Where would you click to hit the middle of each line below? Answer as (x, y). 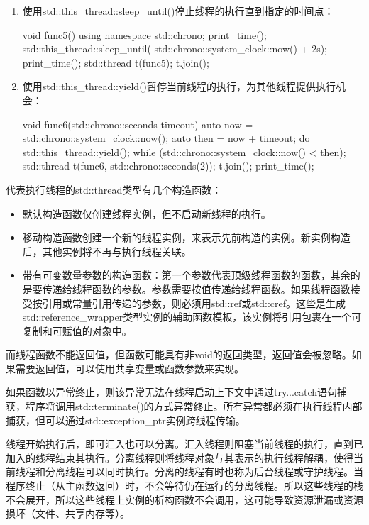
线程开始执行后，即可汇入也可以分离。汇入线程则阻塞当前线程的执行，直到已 (184, 444)
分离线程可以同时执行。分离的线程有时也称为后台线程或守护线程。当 (204, 471)
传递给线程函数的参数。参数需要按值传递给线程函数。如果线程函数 (196, 288)
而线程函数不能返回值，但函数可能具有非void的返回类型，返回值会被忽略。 (179, 354)
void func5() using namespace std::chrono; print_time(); (144, 34)
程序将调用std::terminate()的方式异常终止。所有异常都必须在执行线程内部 (194, 406)
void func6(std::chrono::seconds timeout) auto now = (138, 124)
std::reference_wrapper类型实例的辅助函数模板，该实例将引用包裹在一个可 (192, 317)
